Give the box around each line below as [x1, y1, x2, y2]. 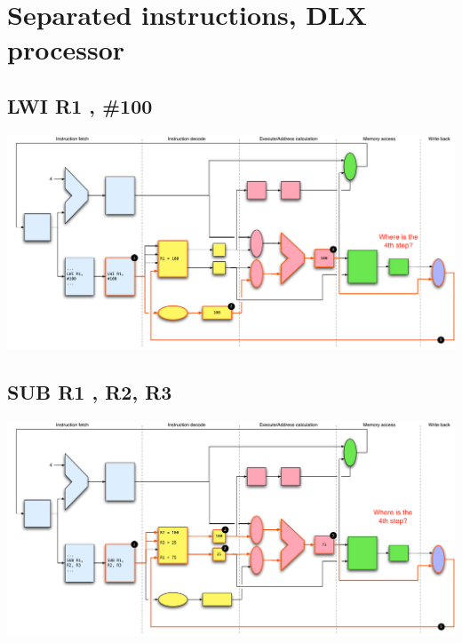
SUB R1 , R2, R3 [7, 378, 172, 406]
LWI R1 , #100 [7, 91, 153, 119]
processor [7, 31, 125, 67]
